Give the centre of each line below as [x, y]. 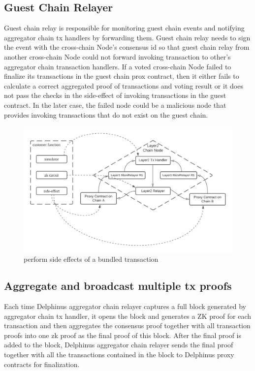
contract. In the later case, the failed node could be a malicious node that [115, 105]
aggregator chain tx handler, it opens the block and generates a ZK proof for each [128, 316]
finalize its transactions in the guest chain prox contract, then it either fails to [122, 76]
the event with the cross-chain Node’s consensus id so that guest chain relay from [127, 47]
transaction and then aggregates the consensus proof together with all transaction [127, 325]
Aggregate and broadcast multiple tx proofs [118, 286]
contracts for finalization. [42, 364]
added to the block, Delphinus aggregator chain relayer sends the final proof [119, 345]
